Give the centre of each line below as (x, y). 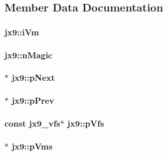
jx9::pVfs (86, 123)
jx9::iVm (22, 32)
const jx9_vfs (32, 123)
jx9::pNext (33, 77)
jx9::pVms (32, 146)
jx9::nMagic (28, 55)
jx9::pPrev (33, 100)
